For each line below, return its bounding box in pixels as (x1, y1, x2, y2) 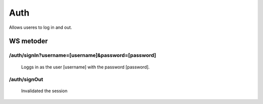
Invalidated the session (21, 88, 68, 94)
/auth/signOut (9, 76, 43, 83)
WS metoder (9, 37, 48, 45)
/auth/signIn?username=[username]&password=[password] (9, 52, 156, 59)
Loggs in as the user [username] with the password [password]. (21, 64, 150, 70)
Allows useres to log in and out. (9, 24, 73, 30)
